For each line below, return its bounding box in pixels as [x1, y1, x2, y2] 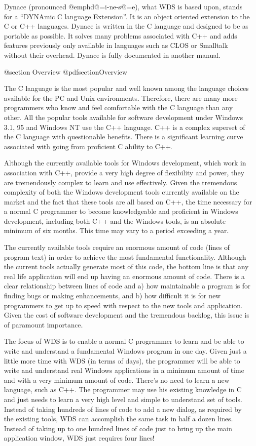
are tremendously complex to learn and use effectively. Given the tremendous [4, 177, 237, 187]
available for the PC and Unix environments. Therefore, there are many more [4, 92, 238, 103]
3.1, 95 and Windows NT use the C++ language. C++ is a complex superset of [4, 122, 245, 132]
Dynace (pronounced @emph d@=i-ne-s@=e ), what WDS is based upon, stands [4, 1, 243, 11]
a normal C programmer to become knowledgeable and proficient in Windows [4, 206, 238, 216]
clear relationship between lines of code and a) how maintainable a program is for [4, 281, 251, 291]
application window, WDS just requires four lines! [4, 433, 155, 443]
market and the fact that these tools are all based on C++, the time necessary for [4, 196, 252, 206]
